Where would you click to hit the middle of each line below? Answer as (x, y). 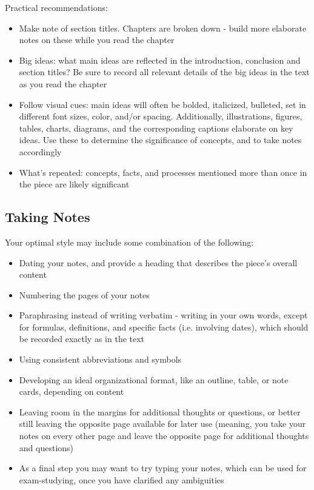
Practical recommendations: (56, 7)
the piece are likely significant (74, 184)
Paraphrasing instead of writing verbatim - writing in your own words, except (163, 315)
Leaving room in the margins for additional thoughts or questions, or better (160, 411)
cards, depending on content (72, 391)
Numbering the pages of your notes (84, 294)
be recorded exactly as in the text (82, 339)
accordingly (40, 151)
